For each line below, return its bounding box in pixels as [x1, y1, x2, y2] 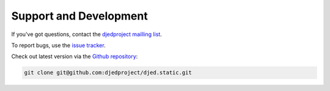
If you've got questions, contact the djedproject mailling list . [11, 31, 162, 38]
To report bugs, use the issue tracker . [11, 42, 106, 49]
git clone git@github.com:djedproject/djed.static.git [24, 69, 192, 76]
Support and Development [11, 9, 148, 23]
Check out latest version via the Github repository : [11, 53, 138, 60]
